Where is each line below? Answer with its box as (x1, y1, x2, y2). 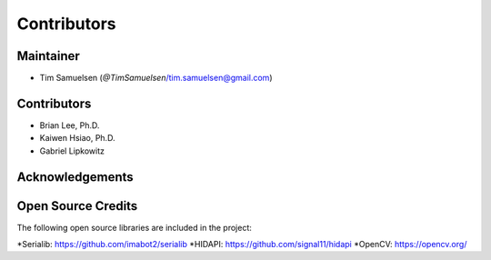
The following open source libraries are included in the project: (16, 222, 252, 233)
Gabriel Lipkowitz (39, 145, 105, 156)
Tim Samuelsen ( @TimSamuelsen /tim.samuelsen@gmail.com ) (39, 73, 273, 84)
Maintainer (16, 48, 81, 64)
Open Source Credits (16, 198, 138, 214)
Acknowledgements (16, 169, 134, 185)
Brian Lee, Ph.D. (39, 119, 100, 131)
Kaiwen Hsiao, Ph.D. (39, 133, 115, 144)
